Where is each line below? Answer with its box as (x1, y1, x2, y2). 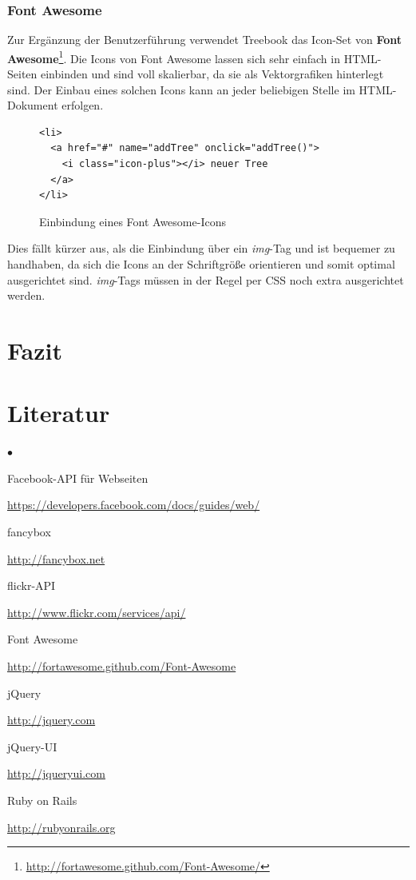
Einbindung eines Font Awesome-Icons (39, 213, 226, 229)
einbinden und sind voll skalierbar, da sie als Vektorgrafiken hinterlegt (40, 66, 384, 82)
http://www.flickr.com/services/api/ (7, 603, 186, 620)
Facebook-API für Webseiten (7, 469, 149, 486)
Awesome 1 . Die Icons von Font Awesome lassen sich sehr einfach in (7, 47, 340, 66)
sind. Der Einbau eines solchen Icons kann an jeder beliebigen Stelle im (7, 81, 355, 98)
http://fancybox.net (7, 550, 105, 567)
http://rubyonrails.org (7, 818, 116, 835)
